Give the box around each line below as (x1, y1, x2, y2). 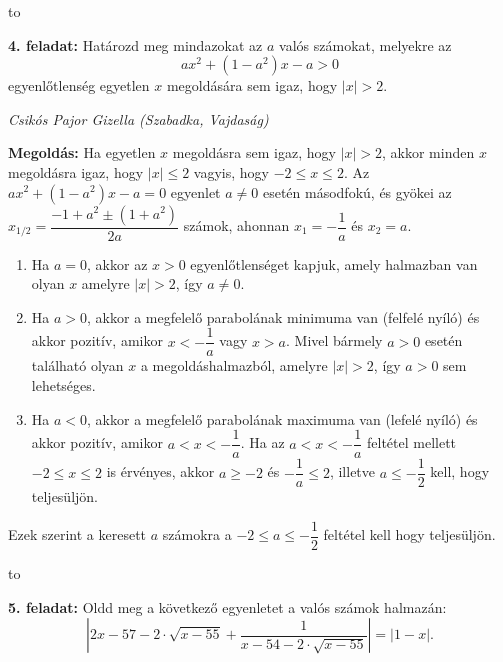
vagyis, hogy (193, 161, 269, 182)
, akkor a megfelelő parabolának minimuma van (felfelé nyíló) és (87, 306, 480, 327)
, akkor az (87, 253, 148, 274)
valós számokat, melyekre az (279, 34, 452, 55)
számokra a (162, 524, 232, 545)
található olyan (31, 355, 124, 376)
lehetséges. (31, 375, 96, 396)
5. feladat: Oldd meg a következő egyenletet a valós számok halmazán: (8, 596, 447, 617)
